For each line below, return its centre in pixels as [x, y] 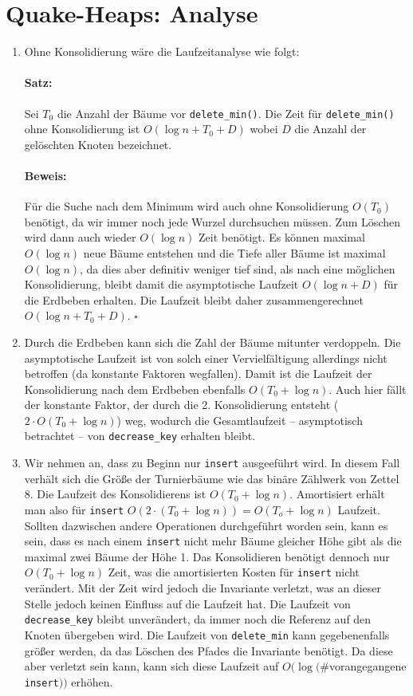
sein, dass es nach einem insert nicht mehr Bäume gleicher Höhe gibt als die [213, 541]
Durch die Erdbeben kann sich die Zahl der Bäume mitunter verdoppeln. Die [212, 342]
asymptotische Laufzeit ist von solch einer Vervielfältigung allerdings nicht [206, 358]
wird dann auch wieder [80, 237]
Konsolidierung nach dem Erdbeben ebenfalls [135, 389]
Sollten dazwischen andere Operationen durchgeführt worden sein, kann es [206, 525]
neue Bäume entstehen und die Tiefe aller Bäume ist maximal [234, 252]
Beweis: [45, 175]
